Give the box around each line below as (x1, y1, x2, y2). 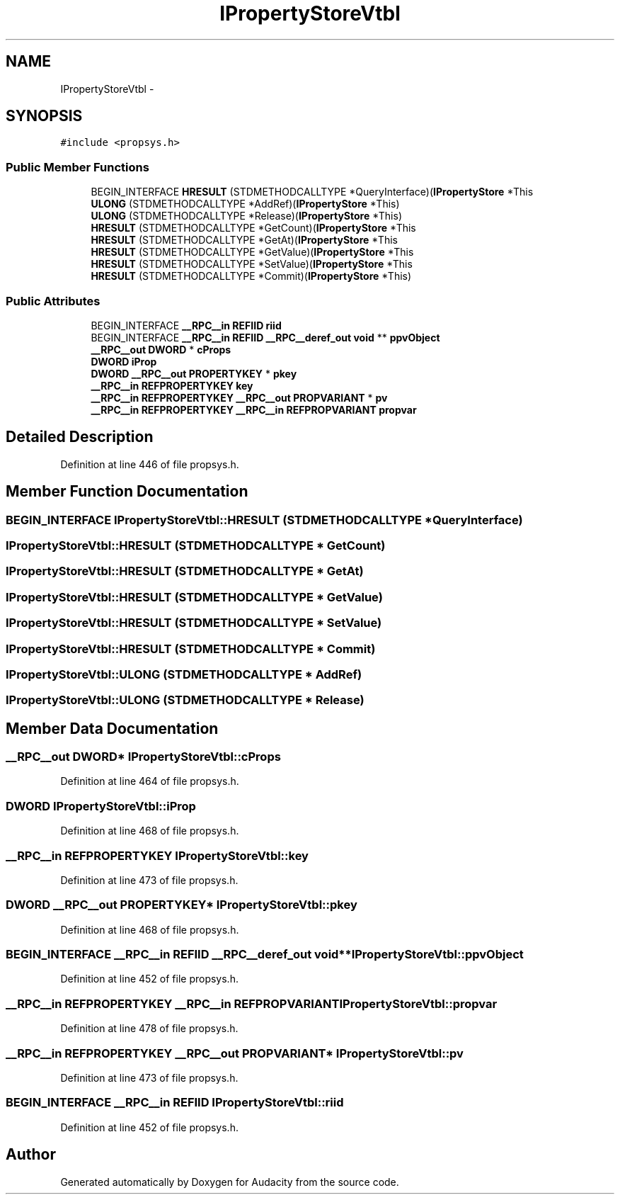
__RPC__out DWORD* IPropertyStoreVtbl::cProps (6, 749, 281, 764)
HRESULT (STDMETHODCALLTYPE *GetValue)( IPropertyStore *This (91, 246, 414, 259)
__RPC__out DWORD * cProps (91, 343, 231, 356)
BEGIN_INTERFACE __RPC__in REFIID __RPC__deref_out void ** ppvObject (91, 331, 440, 344)
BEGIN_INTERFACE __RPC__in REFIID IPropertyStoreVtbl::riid (6, 1095, 344, 1110)
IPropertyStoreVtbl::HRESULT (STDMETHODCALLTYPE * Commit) (6, 641, 376, 656)
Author (6, 1145, 56, 1164)
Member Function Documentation (6, 482, 248, 501)
